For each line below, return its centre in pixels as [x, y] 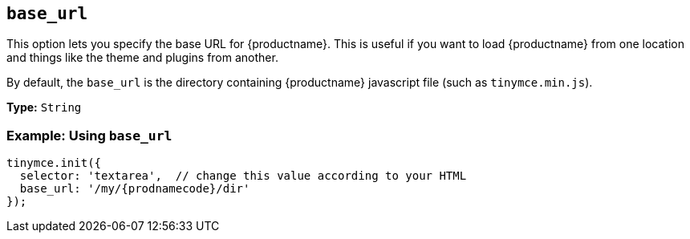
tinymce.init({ [54, 163]
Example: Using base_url [89, 135]
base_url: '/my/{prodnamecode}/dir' [135, 189]
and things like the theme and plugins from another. [142, 58]
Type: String [44, 107]
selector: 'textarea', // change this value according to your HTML [243, 176]
